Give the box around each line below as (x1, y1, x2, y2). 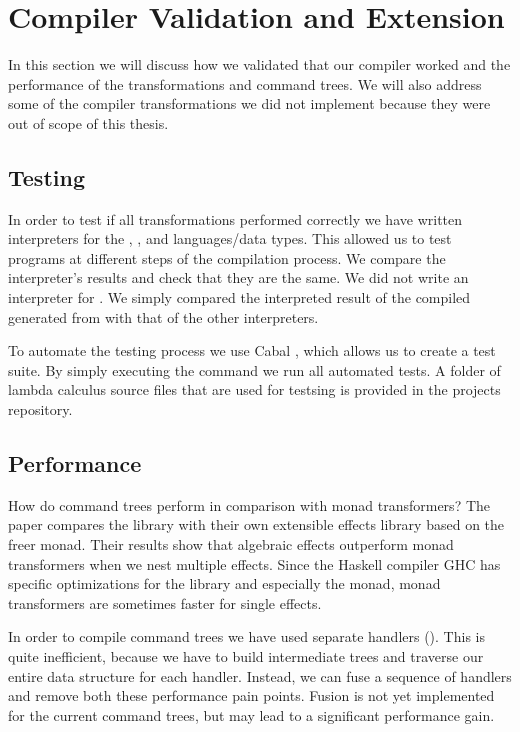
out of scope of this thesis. (8, 112, 169, 133)
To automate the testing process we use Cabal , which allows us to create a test (8, 340, 496, 361)
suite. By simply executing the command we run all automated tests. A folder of (8, 359, 501, 380)
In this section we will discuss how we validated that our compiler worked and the (8, 54, 511, 75)
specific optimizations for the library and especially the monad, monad (8, 573, 441, 594)
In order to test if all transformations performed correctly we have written (8, 208, 463, 229)
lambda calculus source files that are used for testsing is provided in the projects (8, 379, 501, 400)
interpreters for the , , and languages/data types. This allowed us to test (8, 228, 452, 249)
